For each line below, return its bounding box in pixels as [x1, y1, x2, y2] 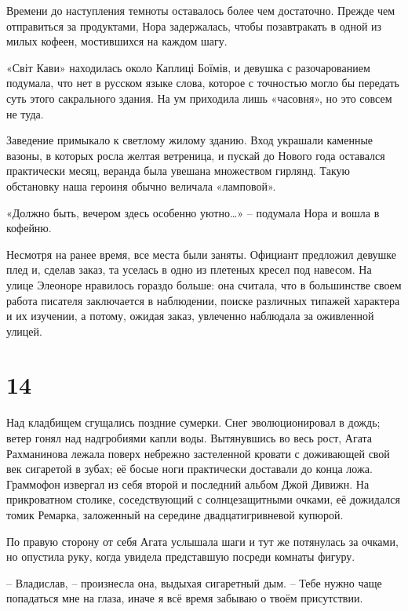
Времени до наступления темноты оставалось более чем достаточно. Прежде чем [6, 2, 395, 18]
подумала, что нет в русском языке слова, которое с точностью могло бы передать [6, 75, 399, 91]
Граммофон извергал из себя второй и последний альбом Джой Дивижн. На [6, 475, 370, 492]
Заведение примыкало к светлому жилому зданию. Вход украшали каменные [6, 132, 373, 148]
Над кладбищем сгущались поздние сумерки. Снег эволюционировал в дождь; [6, 414, 381, 431]
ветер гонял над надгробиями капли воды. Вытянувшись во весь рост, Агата [6, 430, 373, 446]
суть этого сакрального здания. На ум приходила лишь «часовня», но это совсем [6, 89, 392, 106]
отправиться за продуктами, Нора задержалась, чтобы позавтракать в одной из [6, 17, 382, 34]
